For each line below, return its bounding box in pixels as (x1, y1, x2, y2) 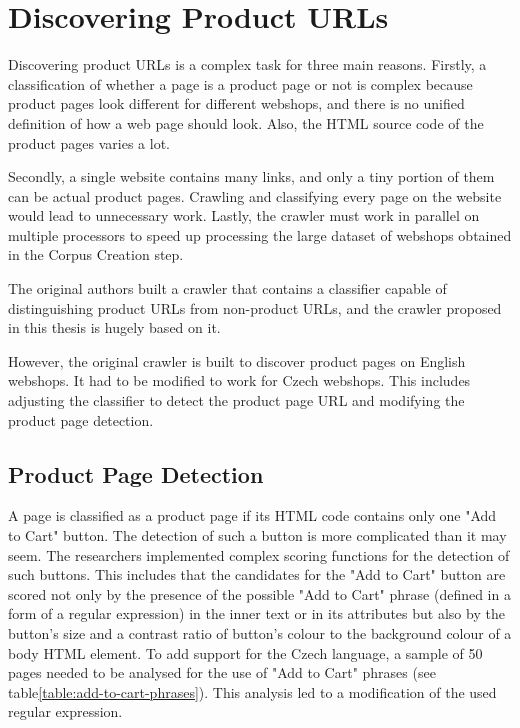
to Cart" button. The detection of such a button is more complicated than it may (8, 525, 507, 546)
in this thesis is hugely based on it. (8, 317, 221, 338)
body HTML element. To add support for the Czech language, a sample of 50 (8, 642, 483, 663)
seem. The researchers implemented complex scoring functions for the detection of (8, 544, 510, 565)
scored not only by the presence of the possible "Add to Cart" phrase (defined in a (8, 583, 511, 604)
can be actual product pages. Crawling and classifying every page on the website (8, 185, 502, 206)
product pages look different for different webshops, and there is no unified (8, 93, 465, 114)
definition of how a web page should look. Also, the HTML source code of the (8, 112, 484, 133)
